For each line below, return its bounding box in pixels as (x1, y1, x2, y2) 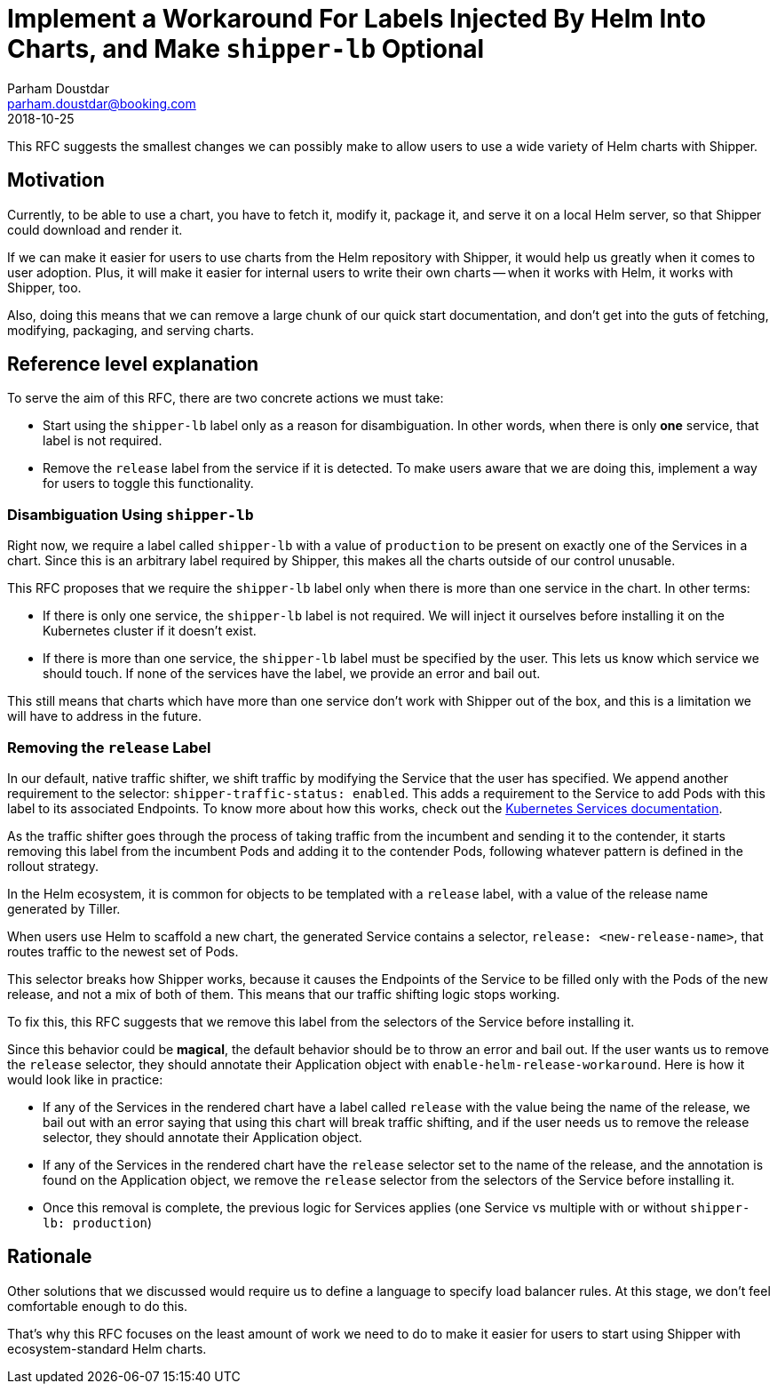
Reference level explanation (7, 353, 259, 376)
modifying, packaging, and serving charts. (7, 322, 255, 338)
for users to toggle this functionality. (43, 476, 254, 492)
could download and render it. (7, 221, 183, 237)
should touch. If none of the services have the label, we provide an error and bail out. (43, 666, 541, 682)
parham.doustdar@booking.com (7, 95, 196, 111)
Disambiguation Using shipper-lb (7, 505, 254, 524)
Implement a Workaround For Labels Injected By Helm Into (7, 4, 706, 34)
